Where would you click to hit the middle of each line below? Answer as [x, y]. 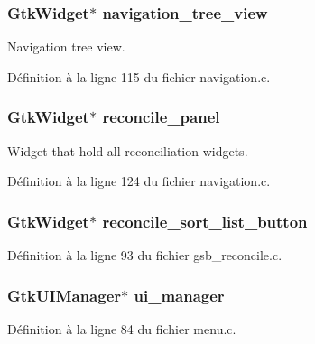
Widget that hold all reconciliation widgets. [128, 150]
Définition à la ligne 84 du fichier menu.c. [122, 328]
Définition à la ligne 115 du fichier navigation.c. [139, 76]
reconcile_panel [161, 117]
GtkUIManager [65, 295]
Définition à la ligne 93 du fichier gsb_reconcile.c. [145, 255]
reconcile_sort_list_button [205, 221]
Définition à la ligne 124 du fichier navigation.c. [139, 181]
